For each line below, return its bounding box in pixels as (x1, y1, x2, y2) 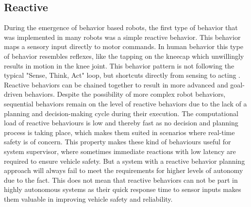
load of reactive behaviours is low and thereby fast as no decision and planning (4, 118, 238, 128)
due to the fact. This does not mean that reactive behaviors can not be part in (4, 174, 238, 185)
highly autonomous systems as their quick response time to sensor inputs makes (4, 184, 241, 194)
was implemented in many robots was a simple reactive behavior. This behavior (4, 32, 241, 42)
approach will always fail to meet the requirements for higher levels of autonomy (4, 165, 243, 175)
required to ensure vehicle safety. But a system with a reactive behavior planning (4, 155, 245, 166)
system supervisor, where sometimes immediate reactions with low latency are (4, 146, 236, 156)
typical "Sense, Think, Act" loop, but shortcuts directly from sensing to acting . (4, 70, 241, 80)
